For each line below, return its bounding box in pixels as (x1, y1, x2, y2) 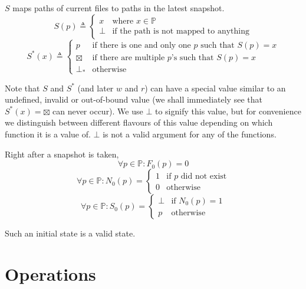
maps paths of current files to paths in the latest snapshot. (12, 2, 225, 14)
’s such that (171, 53, 214, 62)
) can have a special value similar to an (144, 81, 286, 94)
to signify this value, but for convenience (154, 104, 301, 117)
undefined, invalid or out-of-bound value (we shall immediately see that (5, 93, 262, 106)
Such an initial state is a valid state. (5, 227, 136, 239)
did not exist (180, 172, 227, 181)
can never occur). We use (52, 104, 143, 117)
